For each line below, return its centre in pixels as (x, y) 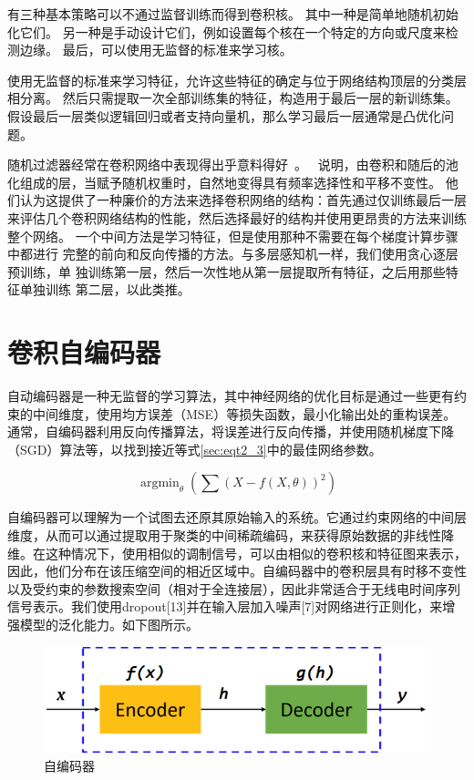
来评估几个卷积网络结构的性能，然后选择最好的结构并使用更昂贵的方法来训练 (237, 217)
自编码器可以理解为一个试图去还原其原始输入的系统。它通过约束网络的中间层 (237, 517)
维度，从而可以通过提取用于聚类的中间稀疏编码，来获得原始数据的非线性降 (231, 535)
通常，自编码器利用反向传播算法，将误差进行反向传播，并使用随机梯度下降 (231, 431)
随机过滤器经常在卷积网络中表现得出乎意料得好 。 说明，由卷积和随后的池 (233, 164)
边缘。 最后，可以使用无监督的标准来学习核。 (156, 50)
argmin (160, 483)
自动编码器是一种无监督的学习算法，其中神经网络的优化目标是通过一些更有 (231, 396)
